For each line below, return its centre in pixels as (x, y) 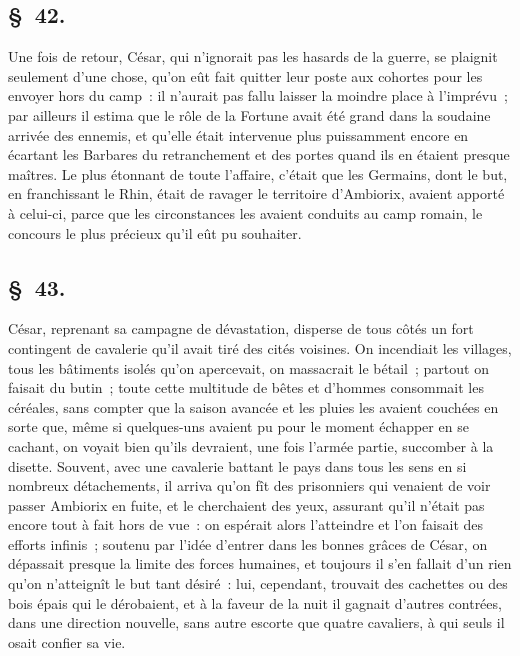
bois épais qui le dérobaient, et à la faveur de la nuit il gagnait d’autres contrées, (255, 602)
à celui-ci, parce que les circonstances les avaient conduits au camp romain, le (245, 212)
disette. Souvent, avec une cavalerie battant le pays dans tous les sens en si (237, 465)
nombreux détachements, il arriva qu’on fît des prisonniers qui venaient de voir (249, 485)
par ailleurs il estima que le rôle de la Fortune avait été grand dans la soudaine (249, 114)
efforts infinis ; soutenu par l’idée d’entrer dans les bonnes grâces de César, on (248, 543)
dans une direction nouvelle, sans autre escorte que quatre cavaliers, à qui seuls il (256, 622)
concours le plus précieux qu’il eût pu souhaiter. (155, 232)
